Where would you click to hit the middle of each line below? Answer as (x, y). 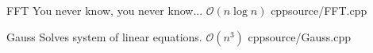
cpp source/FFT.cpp (319, 10)
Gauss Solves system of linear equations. (104, 36)
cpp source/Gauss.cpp (299, 36)
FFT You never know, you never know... (105, 10)
